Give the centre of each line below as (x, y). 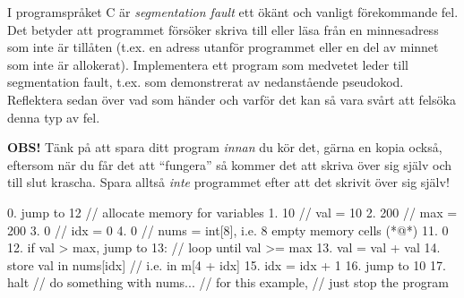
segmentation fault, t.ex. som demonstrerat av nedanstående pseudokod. (206, 82)
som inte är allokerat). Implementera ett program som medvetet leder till (208, 64)
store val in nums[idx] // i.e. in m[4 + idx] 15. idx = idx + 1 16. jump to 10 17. (227, 264)
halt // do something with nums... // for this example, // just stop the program (228, 282)
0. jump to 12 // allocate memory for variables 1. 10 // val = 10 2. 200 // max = (232, 212)
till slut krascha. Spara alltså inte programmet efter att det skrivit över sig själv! (228, 182)
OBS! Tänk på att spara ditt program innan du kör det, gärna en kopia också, (225, 147)
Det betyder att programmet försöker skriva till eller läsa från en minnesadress (223, 29)
